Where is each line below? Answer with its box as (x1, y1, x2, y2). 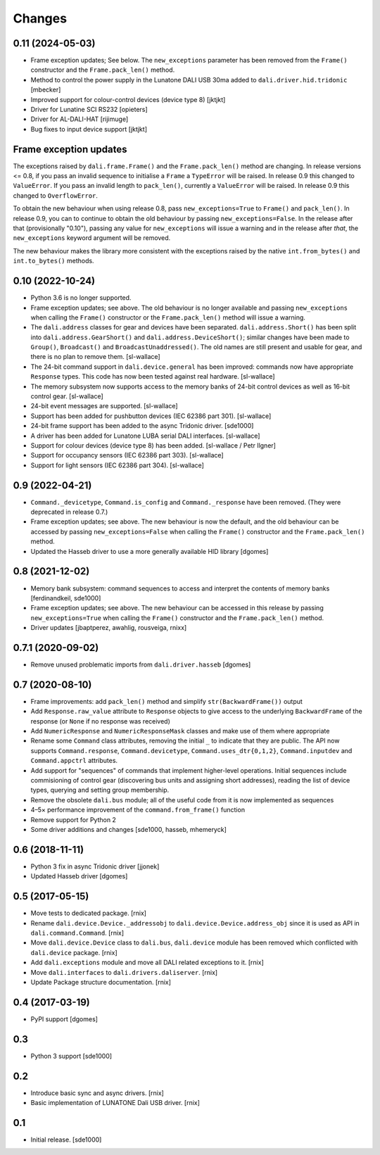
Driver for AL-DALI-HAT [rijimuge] (30, 115, 129, 123)
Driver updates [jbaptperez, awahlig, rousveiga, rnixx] (30, 624, 187, 632)
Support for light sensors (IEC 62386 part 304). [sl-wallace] (30, 461, 204, 469)
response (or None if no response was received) (30, 717, 170, 725)
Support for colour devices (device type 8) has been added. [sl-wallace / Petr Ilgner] (30, 441, 276, 450)
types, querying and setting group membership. (30, 785, 170, 795)
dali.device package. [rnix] (30, 948, 118, 957)
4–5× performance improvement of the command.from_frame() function (30, 806, 246, 814)
